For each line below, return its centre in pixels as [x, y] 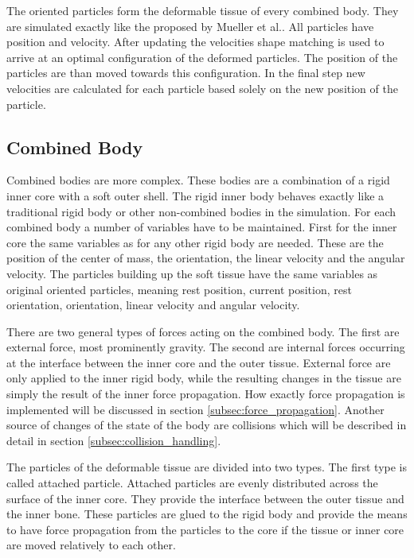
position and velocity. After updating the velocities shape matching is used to [195, 42]
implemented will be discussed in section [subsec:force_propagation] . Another [195, 409]
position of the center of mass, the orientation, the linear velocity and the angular [206, 258]
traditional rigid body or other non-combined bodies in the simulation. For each [201, 211]
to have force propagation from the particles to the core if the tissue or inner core [205, 529]
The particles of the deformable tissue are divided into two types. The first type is [207, 467]
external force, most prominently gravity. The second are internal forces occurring [206, 347]
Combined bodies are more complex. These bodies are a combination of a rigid [198, 180]
